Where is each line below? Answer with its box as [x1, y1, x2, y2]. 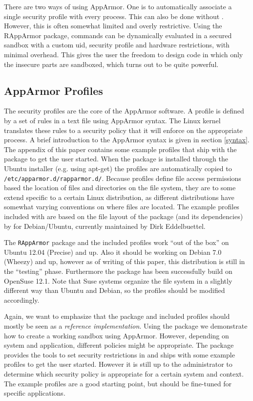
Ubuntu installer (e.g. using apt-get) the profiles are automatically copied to [4, 163, 232, 173]
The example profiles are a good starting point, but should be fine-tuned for [4, 378, 232, 388]
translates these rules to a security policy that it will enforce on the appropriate [4, 125, 243, 135]
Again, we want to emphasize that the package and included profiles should [4, 311, 230, 321]
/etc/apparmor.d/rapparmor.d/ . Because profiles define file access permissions [4, 173, 241, 183]
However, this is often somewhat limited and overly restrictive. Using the [4, 21, 222, 31]
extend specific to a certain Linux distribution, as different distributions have [4, 192, 234, 202]
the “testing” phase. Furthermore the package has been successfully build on [4, 266, 232, 276]
